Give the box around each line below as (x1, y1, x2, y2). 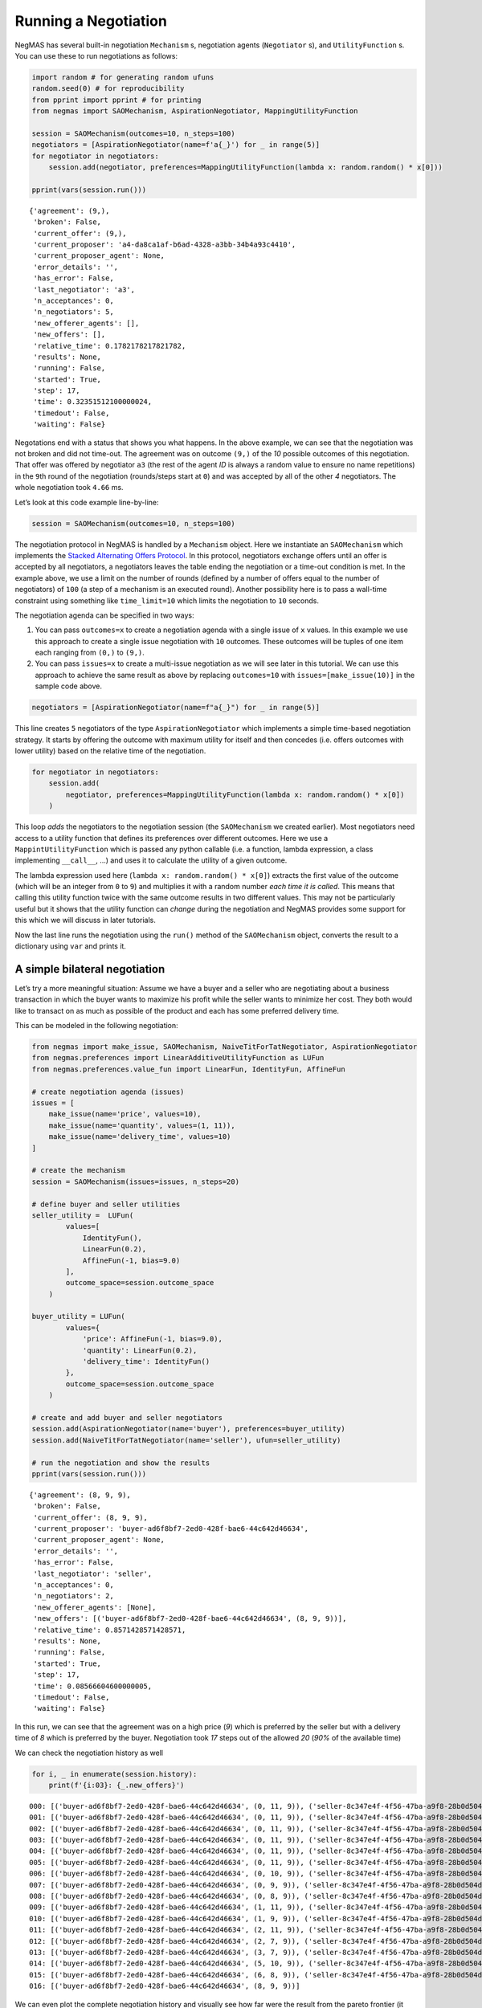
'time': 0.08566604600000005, (33, 1681, 153, 1691)
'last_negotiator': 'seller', (33, 1569, 153, 1578)
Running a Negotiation (14, 12, 168, 30)
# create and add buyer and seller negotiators (31, 1413, 223, 1422)
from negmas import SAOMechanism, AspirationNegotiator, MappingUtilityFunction (31, 107, 358, 116)
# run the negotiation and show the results (31, 1458, 210, 1467)
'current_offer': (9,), (33, 229, 127, 238)
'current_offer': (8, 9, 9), (33, 1512, 149, 1522)
